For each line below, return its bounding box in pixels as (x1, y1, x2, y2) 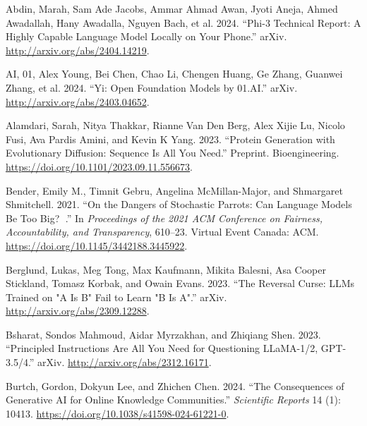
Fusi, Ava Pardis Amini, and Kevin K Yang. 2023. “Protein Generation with (6, 131, 335, 146)
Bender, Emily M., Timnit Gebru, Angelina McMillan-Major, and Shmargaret (6, 183, 343, 197)
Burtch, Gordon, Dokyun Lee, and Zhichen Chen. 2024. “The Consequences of (6, 378, 344, 393)
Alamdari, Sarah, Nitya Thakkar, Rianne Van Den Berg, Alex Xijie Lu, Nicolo (6, 118, 345, 133)
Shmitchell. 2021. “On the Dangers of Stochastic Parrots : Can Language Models (6, 197, 352, 212)
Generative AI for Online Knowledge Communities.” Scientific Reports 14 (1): (6, 392, 341, 407)
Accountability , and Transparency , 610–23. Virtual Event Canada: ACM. (6, 224, 319, 239)
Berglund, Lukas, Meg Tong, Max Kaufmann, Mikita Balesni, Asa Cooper (6, 262, 326, 276)
